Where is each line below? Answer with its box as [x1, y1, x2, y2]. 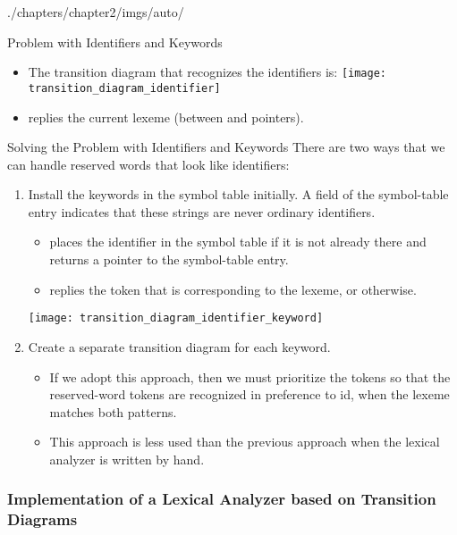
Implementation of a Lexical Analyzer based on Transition [7, 488, 436, 510]
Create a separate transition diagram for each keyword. [28, 337, 331, 355]
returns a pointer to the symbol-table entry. [49, 250, 289, 269]
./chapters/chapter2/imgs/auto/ [7, 3, 184, 21]
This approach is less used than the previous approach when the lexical [49, 432, 440, 451]
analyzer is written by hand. [49, 449, 205, 468]
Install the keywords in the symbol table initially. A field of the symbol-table [28, 185, 449, 204]
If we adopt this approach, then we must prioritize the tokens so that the [49, 367, 451, 386]
